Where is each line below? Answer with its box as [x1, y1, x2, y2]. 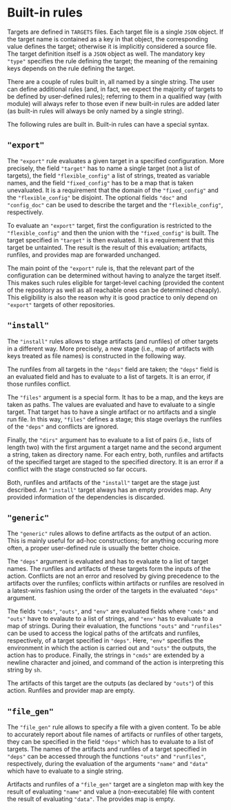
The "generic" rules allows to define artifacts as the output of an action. [7, 529, 212, 538]
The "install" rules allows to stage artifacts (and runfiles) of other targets [7, 337, 219, 345]
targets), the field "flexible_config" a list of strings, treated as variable [7, 171, 210, 180]
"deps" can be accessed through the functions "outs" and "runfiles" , [7, 752, 206, 760]
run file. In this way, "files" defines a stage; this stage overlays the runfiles [7, 415, 222, 423]
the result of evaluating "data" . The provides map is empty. [7, 795, 176, 803]
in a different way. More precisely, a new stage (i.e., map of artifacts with [7, 344, 214, 353]
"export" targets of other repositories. [7, 300, 115, 309]
